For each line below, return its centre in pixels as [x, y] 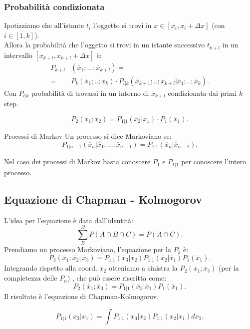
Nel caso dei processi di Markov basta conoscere [77, 162]
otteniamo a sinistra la [143, 268]
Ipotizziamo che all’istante [44, 25]
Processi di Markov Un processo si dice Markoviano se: [88, 136]
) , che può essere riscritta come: [117, 278]
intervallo [18, 55]
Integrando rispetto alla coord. [51, 268]
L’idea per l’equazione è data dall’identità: [69, 220]
